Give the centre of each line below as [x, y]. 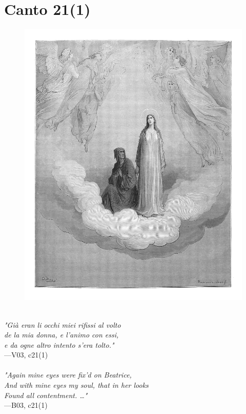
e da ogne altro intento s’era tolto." [59, 344]
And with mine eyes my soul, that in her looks [76, 385]
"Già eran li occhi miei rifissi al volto [63, 324]
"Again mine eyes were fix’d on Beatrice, [68, 375]
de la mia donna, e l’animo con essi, [61, 335]
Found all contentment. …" [46, 395]
